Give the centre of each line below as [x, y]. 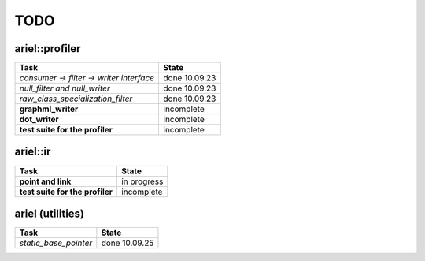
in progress [142, 181]
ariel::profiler [48, 48]
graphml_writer [49, 109]
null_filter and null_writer [65, 88]
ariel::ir [33, 152]
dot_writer [39, 120]
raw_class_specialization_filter [76, 99]
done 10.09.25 [128, 243]
